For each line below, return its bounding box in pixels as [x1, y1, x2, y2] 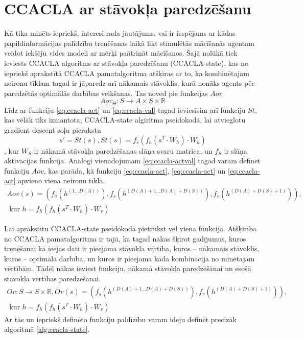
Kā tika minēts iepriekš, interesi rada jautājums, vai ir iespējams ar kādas [4, 28, 236, 38]
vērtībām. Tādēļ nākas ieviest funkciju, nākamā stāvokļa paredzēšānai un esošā [4, 263, 251, 274]
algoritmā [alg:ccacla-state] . [4, 324, 90, 334]
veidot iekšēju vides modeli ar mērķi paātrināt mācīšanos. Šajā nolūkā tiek [4, 47, 238, 58]
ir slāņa [224, 145, 247, 156]
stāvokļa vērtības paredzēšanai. [4, 273, 101, 283]
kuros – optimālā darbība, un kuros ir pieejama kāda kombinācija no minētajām [4, 253, 255, 263]
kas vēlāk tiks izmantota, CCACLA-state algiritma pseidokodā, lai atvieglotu [4, 114, 246, 125]
